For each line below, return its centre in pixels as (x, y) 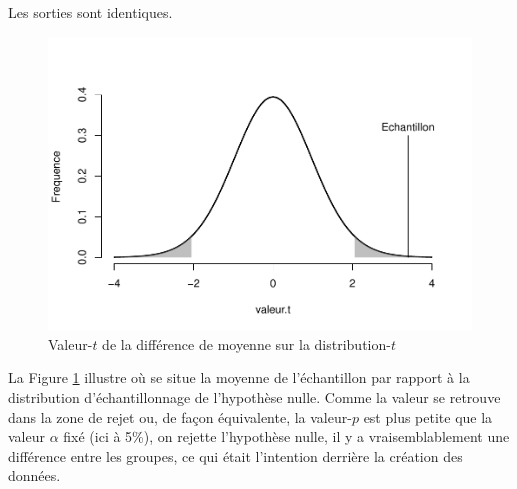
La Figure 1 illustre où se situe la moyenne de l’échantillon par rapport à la (239, 377)
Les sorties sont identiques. (90, 12)
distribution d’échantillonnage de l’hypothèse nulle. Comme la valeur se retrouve (254, 396)
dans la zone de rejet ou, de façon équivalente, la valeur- (180, 416)
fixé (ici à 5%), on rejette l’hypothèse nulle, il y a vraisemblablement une (286, 436)
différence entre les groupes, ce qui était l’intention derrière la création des (235, 455)
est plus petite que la (428, 416)
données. (34, 475)
